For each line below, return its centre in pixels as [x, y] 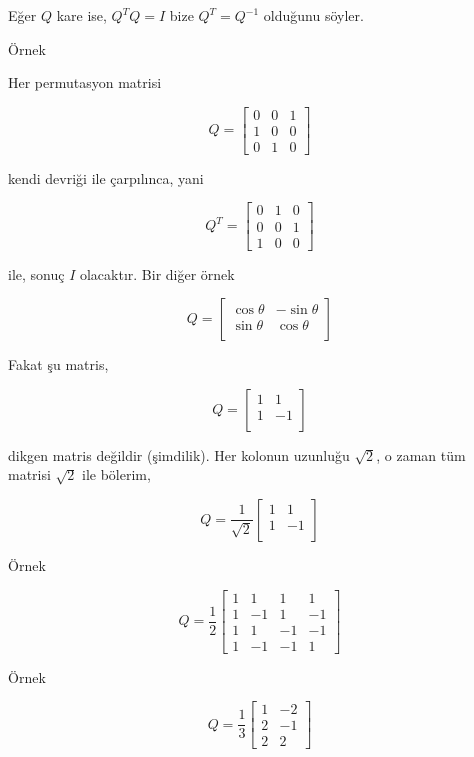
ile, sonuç [36, 273]
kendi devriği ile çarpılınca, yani [106, 177]
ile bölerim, [116, 474]
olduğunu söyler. [313, 15]
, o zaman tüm [421, 454]
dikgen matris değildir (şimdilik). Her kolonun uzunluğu [179, 454]
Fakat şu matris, [58, 364]
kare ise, [81, 15]
